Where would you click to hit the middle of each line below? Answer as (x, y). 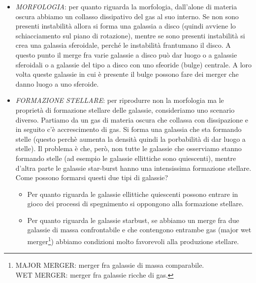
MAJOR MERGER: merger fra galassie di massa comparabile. (110, 265)
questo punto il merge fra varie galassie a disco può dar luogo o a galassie (126, 54)
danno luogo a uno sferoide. (57, 83)
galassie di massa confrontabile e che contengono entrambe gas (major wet (139, 230)
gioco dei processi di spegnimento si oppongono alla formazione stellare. (135, 204)
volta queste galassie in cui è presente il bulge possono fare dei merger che (127, 74)
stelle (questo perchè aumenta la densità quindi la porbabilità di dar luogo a (130, 139)
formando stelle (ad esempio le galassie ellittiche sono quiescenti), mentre (126, 158)
